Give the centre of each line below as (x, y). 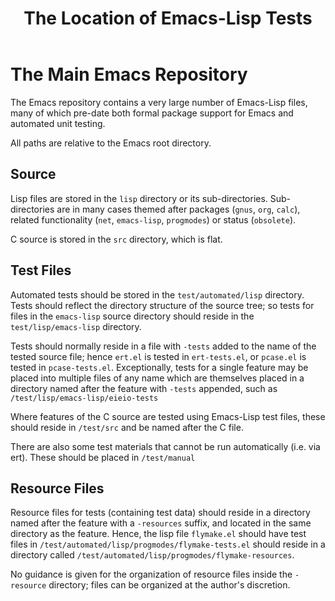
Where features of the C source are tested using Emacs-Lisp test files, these (168, 416)
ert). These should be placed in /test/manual (103, 457)
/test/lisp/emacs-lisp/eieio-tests (84, 398)
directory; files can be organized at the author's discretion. (169, 585)
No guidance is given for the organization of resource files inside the (151, 574)
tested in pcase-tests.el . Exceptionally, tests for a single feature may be (159, 367)
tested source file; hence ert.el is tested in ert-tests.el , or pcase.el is (158, 356)
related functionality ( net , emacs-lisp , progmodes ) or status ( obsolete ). (153, 219)
